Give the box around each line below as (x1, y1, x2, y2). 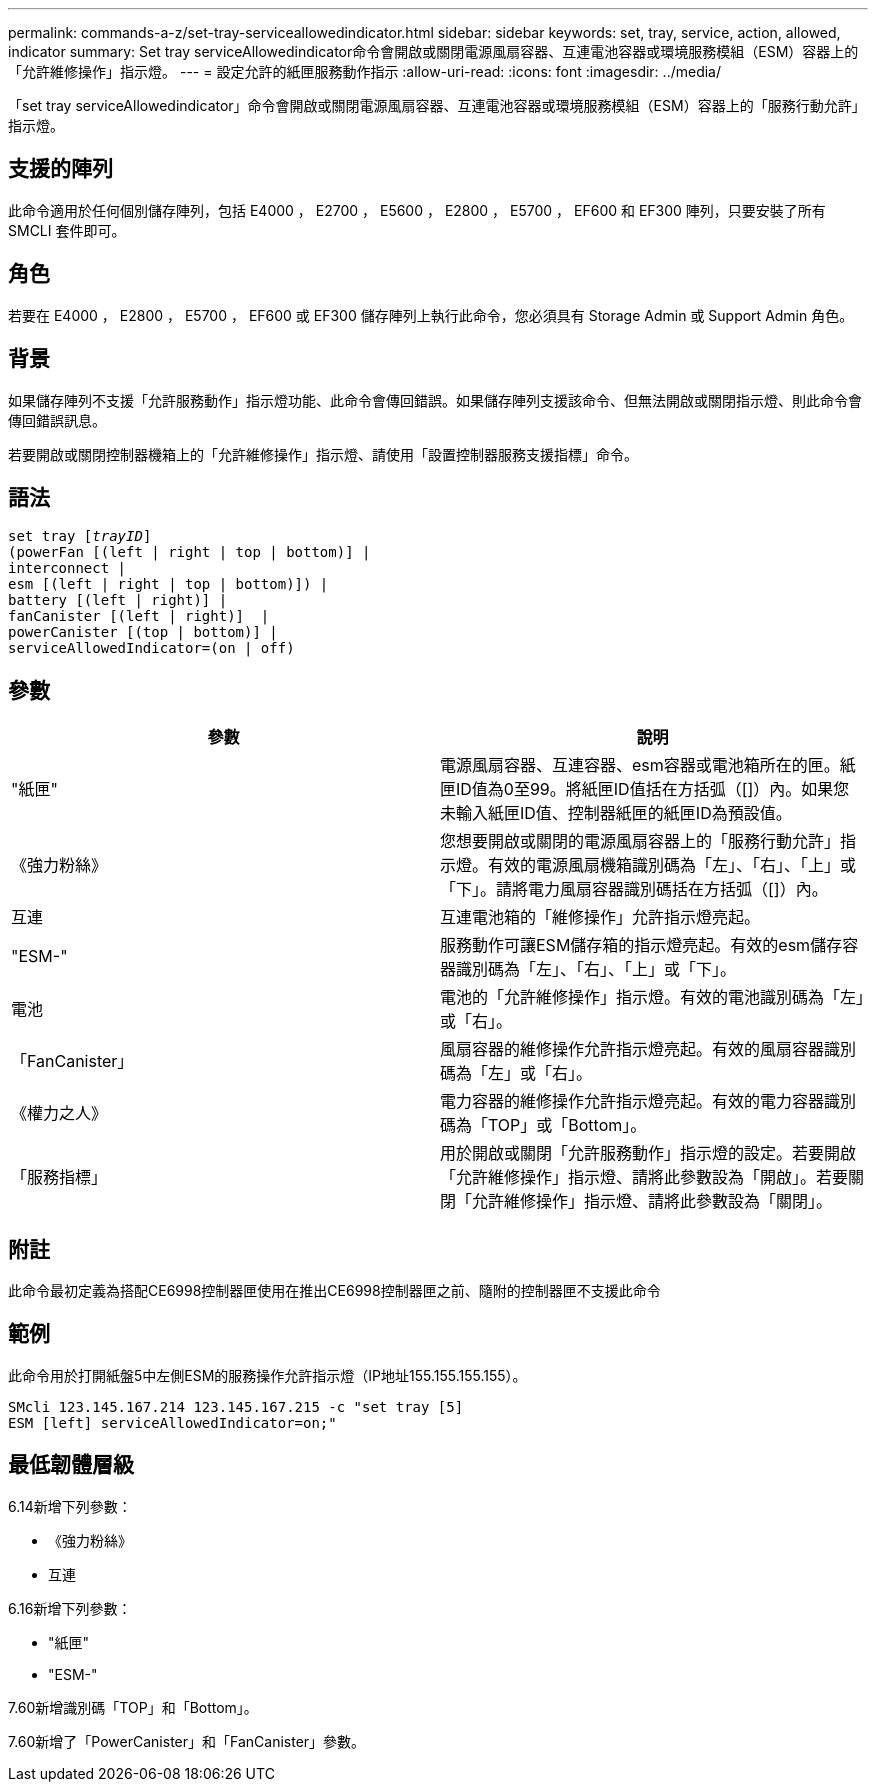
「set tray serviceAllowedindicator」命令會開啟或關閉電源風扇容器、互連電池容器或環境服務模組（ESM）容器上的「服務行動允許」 (8, 97, 866, 114)
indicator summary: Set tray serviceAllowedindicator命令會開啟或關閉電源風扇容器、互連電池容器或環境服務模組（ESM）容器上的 (8, 43, 859, 60)
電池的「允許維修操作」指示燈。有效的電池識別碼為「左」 (440, 987, 865, 1008)
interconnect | (8, 560, 127, 577)
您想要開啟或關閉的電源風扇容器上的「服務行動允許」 (440, 831, 841, 852)
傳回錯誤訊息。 (8, 411, 106, 429)
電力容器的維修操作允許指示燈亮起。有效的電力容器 (440, 1091, 825, 1112)
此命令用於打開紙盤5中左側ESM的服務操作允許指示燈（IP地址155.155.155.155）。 (8, 1366, 527, 1384)
